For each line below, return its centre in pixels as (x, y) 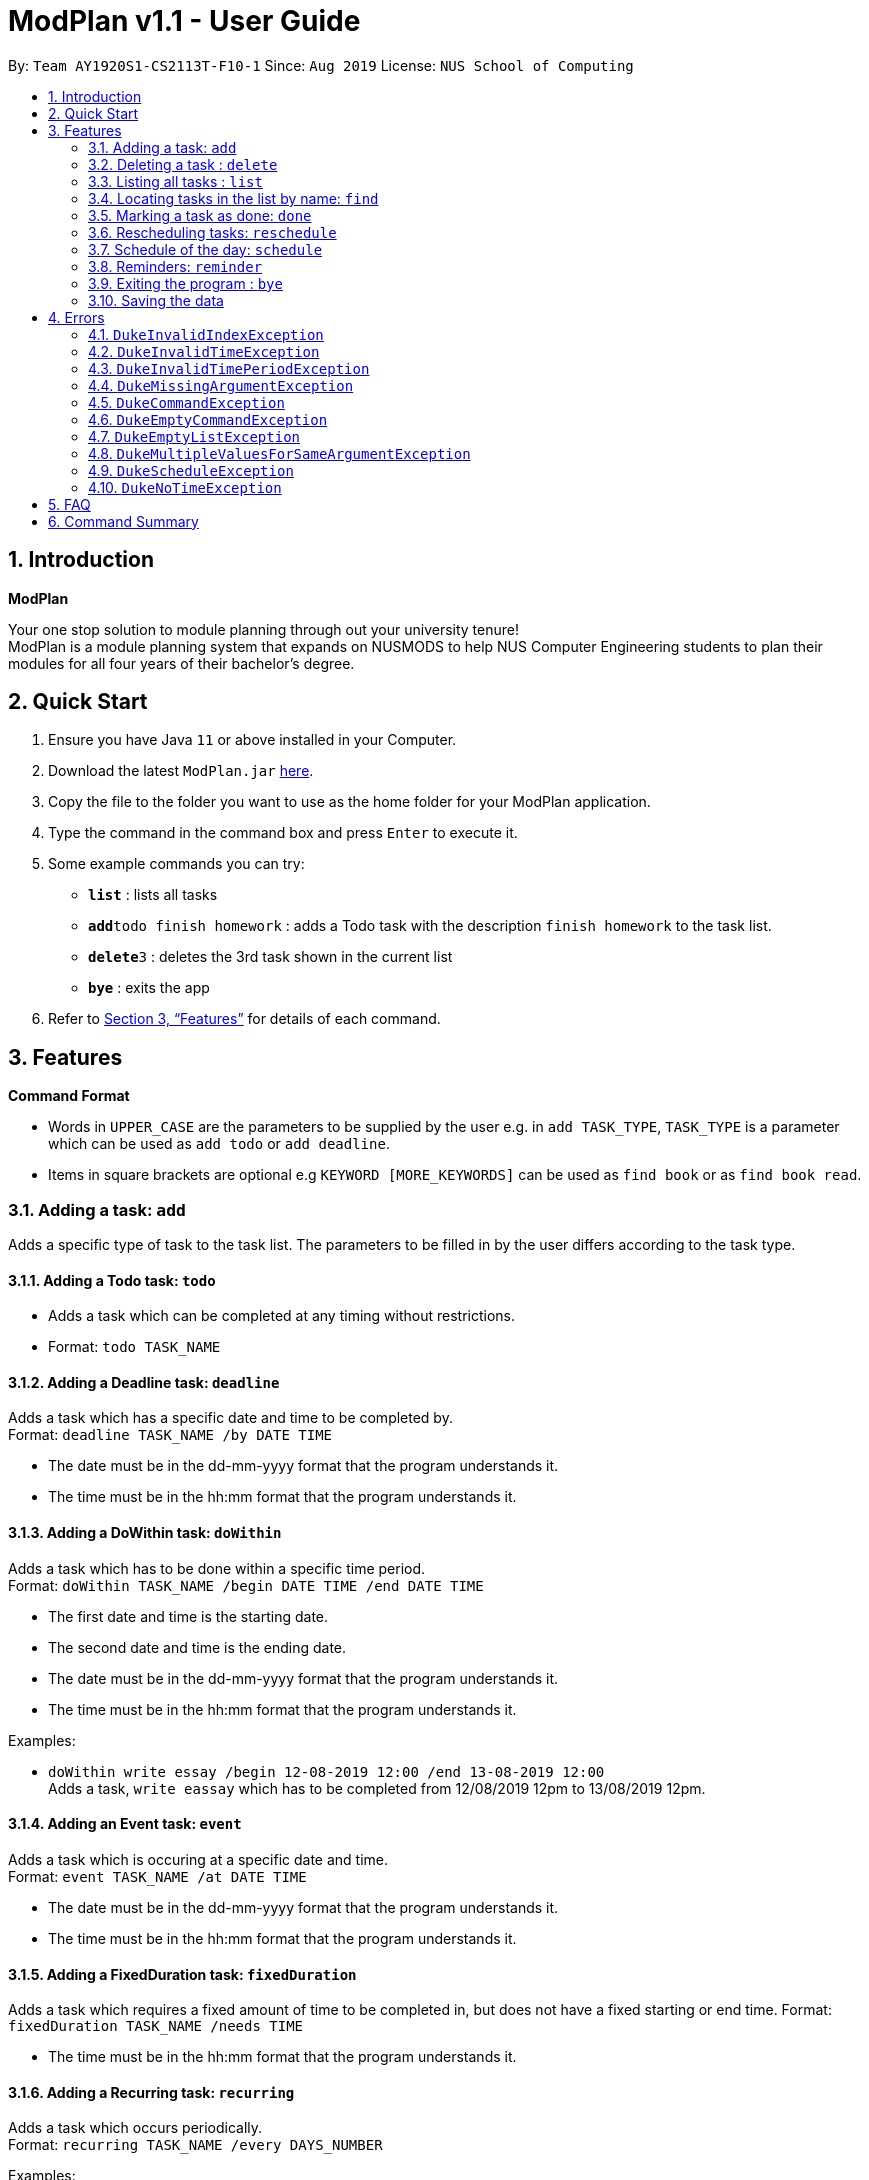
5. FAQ (69, 504)
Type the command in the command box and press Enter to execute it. (283, 833)
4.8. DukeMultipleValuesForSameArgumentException (279, 453)
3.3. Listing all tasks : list (175, 181)
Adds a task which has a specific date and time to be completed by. (230, 1418)
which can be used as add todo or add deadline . (219, 1144)
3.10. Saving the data (156, 300)
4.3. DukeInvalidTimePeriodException (229, 368)
